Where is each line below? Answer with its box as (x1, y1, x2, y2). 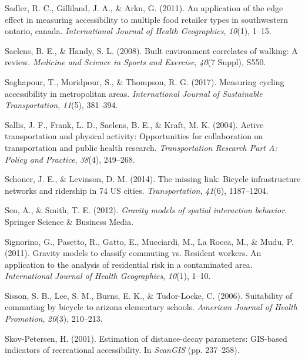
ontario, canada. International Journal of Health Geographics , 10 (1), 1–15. (5, 25, 272, 37)
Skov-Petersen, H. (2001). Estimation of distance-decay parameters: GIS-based (5, 332, 287, 344)
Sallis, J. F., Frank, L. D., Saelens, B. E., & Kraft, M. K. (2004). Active (5, 118, 264, 130)
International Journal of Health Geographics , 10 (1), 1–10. (5, 270, 211, 282)
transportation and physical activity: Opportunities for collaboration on (5, 130, 263, 142)
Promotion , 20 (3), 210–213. (5, 312, 103, 325)
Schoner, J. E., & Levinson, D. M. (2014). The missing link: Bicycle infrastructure (5, 173, 301, 185)
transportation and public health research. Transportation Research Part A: (5, 141, 277, 153)
